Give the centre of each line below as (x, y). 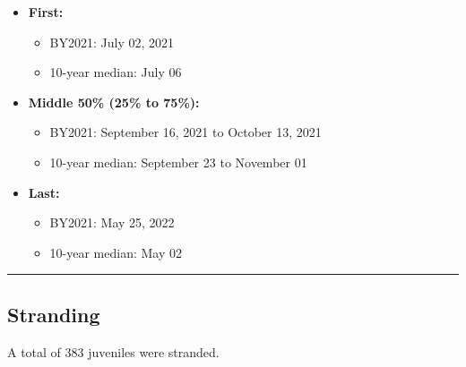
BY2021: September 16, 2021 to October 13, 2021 (186, 132)
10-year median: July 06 (116, 72)
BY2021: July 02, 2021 (112, 42)
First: (46, 12)
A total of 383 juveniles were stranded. (113, 351)
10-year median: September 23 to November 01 (178, 162)
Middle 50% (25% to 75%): (114, 102)
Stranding (54, 314)
